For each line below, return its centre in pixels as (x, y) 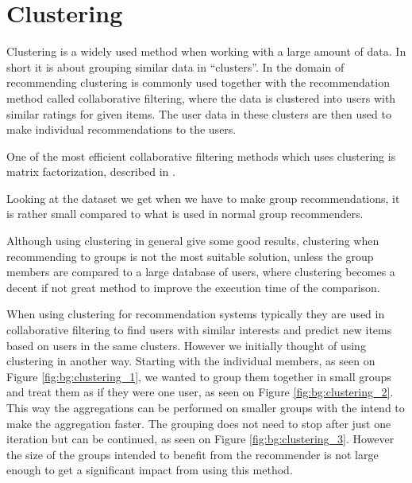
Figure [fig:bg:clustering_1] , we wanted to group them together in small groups (199, 376)
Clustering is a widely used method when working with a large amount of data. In (206, 51)
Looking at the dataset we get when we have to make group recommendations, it (203, 198)
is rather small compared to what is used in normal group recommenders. (185, 214)
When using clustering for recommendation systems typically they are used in (196, 314)
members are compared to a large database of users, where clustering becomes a (201, 272)
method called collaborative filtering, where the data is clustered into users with (201, 97)
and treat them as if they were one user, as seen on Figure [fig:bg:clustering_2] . (200, 392)
